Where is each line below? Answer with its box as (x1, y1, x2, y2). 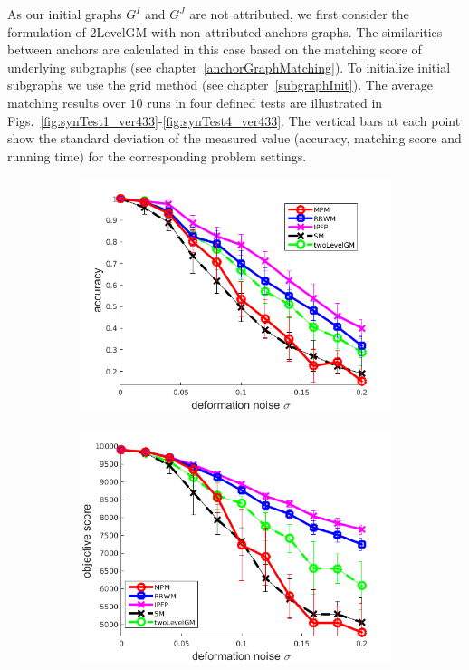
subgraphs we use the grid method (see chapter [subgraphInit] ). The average (7, 75, 433, 94)
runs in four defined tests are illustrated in (147, 92, 383, 112)
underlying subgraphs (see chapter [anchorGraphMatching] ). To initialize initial (7, 57, 451, 76)
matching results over (7, 92, 126, 112)
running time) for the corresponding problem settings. (7, 146, 307, 165)
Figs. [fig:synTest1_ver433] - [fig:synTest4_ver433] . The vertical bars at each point (7, 111, 461, 130)
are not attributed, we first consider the (189, 5, 409, 23)
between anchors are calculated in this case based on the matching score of (7, 40, 422, 59)
